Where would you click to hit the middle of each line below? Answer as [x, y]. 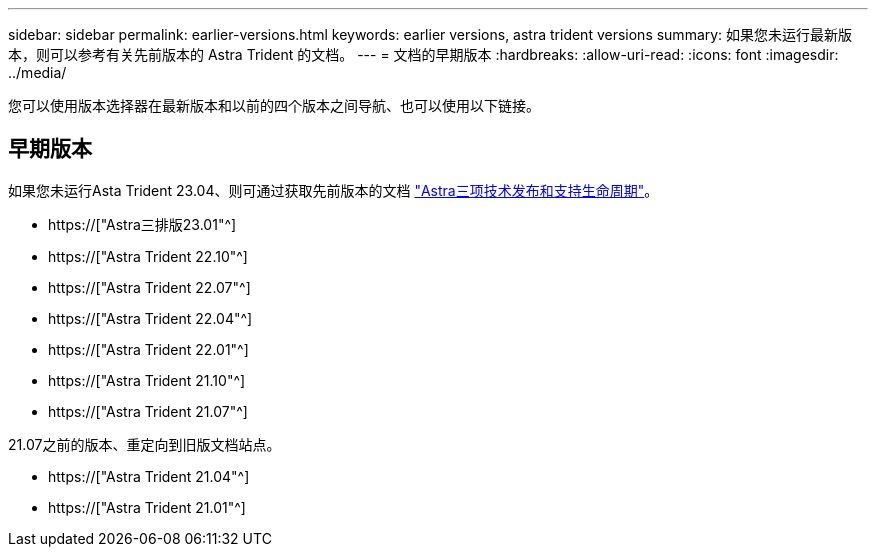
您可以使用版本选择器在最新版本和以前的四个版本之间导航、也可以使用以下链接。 [274, 105]
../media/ [37, 72]
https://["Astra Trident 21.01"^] [147, 507]
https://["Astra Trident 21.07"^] [148, 411]
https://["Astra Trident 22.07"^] [149, 287]
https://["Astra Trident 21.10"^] [147, 380]
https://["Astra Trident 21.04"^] [149, 476]
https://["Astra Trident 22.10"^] [148, 256]
